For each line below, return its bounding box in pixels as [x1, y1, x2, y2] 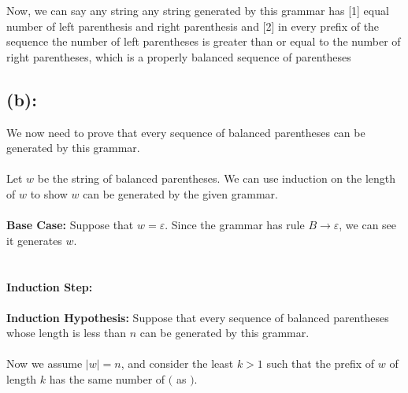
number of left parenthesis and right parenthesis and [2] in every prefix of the [6, 17, 380, 34]
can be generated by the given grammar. [83, 185, 278, 202]
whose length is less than [6, 324, 126, 341]
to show [30, 185, 68, 202]
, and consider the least [121, 355, 234, 372]
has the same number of [49, 371, 165, 387]
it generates [6, 232, 62, 248]
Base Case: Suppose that [6, 217, 134, 233]
